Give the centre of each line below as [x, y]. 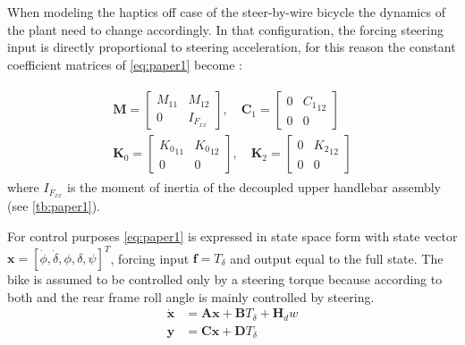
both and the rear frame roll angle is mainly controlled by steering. [191, 296]
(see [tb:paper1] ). [54, 206]
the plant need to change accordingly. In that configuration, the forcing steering [225, 29]
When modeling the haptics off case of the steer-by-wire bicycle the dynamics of [226, 12]
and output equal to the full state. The [337, 258]
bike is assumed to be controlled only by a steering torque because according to [225, 279]
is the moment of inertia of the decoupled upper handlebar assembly [254, 187]
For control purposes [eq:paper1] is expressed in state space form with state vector [232, 236]
